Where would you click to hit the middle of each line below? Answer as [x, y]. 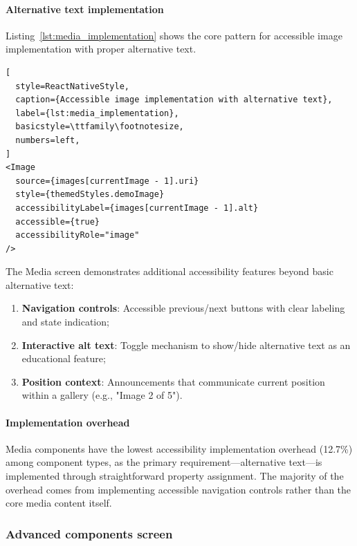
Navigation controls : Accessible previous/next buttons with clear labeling [183, 308]
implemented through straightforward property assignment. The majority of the [175, 476]
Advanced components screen [89, 533]
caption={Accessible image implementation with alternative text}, [174, 100]
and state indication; [65, 322]
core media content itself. [59, 503]
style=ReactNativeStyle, [72, 86]
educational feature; [64, 358]
